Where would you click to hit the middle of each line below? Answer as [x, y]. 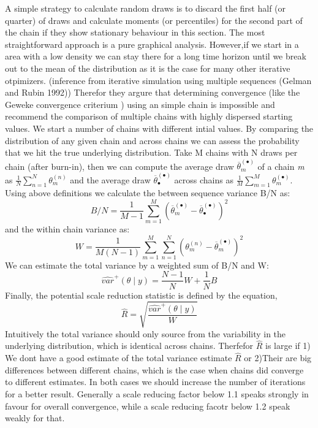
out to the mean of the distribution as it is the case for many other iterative [148, 68]
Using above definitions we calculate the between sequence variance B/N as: [148, 193]
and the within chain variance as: [67, 229]
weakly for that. [35, 418]
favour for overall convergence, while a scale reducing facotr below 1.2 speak [148, 406]
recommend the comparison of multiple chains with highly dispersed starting [149, 116]
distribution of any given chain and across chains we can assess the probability [152, 140]
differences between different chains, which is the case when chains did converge [154, 369]
